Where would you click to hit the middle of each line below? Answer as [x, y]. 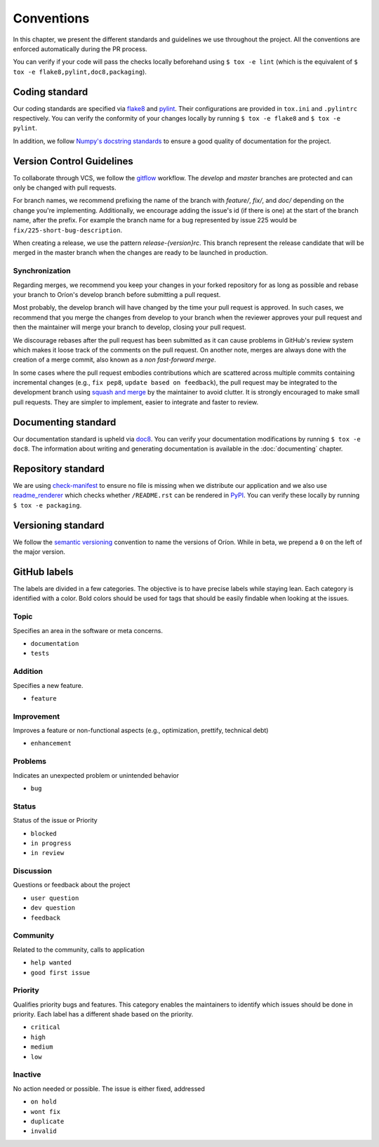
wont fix [46, 1112]
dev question [53, 908]
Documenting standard [65, 422]
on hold [44, 1102]
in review [47, 853]
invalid [44, 1131]
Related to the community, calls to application [79, 949]
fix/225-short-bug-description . [68, 230]
